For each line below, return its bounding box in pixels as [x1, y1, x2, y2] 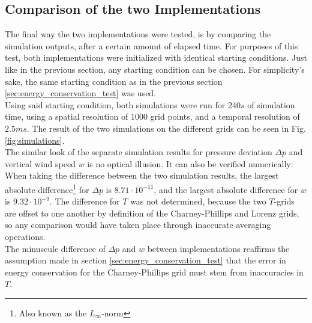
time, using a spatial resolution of [5, 110, 128, 123]
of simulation [247, 98, 295, 111]
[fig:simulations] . [5, 134, 65, 146]
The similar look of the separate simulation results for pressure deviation [5, 146, 272, 158]
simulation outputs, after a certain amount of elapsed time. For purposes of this [5, 39, 298, 52]
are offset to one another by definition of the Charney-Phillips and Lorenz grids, [5, 206, 299, 219]
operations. [5, 230, 46, 242]
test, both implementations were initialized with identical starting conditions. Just [5, 51, 307, 64]
